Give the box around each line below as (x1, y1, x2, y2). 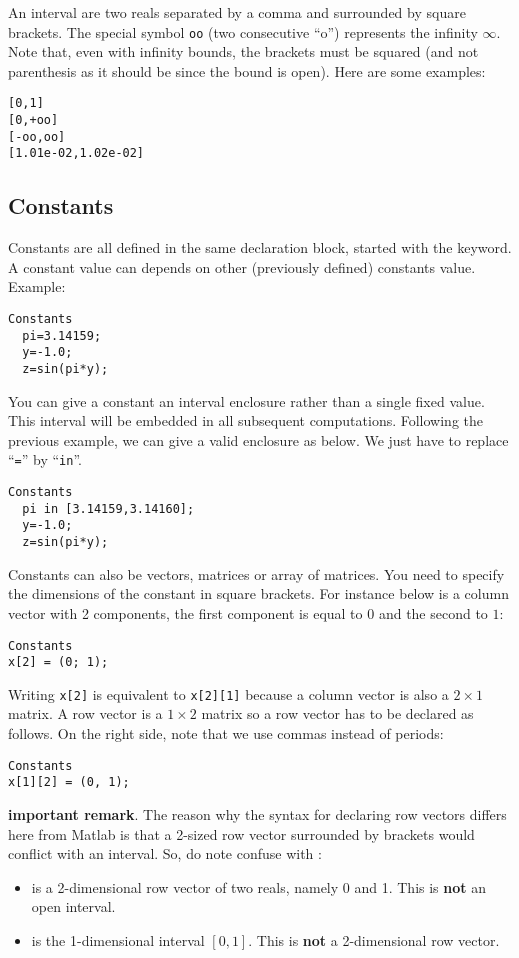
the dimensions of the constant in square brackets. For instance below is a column (8, 583, 509, 604)
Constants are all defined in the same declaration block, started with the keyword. (8, 237, 512, 258)
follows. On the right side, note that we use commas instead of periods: (8, 723, 444, 744)
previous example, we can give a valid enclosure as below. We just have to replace (8, 429, 509, 450)
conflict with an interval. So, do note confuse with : (8, 843, 322, 864)
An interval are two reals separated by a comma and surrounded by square (8, 2, 466, 22)
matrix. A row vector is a (8, 703, 163, 724)
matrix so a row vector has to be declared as (201, 703, 474, 724)
